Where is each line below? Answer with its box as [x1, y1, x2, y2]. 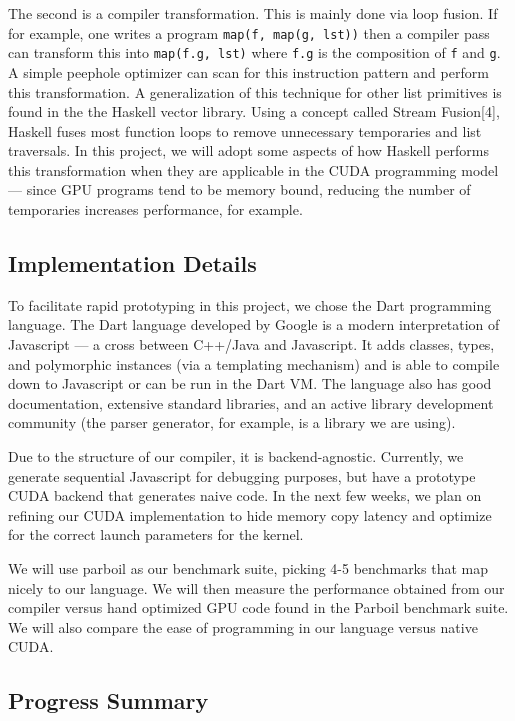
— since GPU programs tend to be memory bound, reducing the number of [8, 179, 471, 200]
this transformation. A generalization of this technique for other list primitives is [8, 81, 502, 102]
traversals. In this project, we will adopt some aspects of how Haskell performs [8, 140, 490, 161]
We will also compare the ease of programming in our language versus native [8, 616, 478, 637]
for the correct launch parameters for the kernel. [8, 524, 304, 545]
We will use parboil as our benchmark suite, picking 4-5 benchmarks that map [8, 557, 488, 578]
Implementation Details [8, 248, 257, 279]
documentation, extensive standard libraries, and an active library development [8, 392, 494, 413]
